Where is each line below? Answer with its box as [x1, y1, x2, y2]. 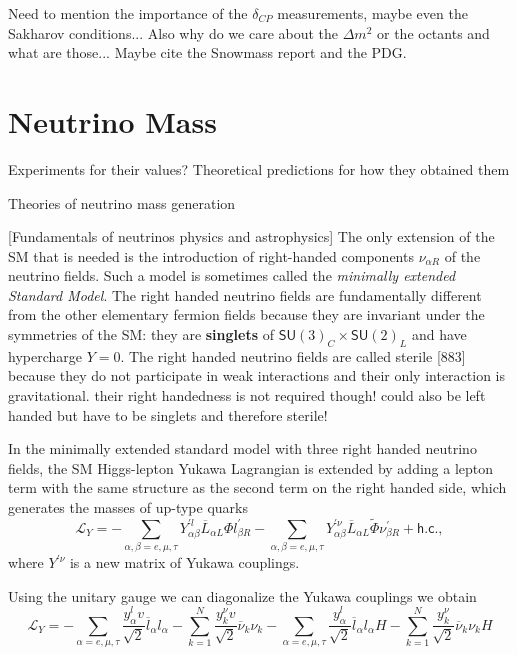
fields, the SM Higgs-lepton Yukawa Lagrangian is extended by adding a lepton [8, 457, 494, 478]
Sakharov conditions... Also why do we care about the [8, 22, 339, 43]
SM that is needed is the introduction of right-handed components [8, 245, 414, 266]
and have [411, 324, 467, 345]
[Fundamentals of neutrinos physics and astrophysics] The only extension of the [8, 226, 495, 247]
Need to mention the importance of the [8, 3, 248, 23]
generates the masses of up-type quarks [8, 497, 248, 518]
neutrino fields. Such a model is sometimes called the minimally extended [8, 265, 456, 286]
